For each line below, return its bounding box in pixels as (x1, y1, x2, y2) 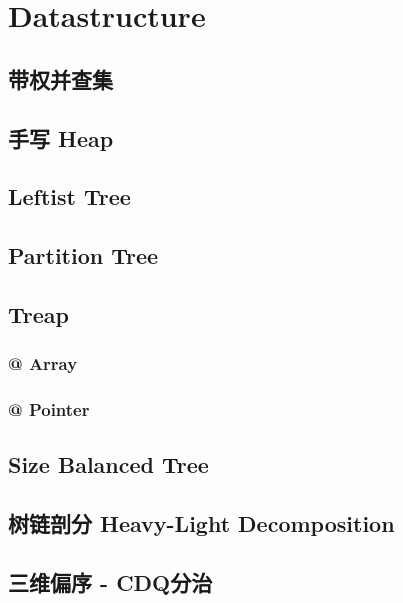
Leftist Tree (8, 181, 131, 212)
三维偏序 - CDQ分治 (8, 566, 213, 597)
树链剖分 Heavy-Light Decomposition (8, 508, 395, 539)
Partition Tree (8, 240, 159, 271)
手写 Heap (8, 122, 114, 153)
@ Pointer (8, 397, 90, 422)
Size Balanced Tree (8, 449, 209, 480)
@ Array (8, 351, 78, 376)
